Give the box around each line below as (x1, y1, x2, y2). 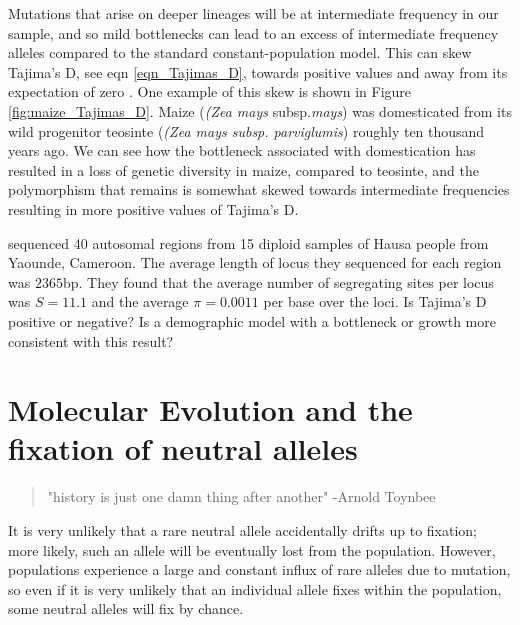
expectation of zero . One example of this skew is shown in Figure (8, 81, 412, 102)
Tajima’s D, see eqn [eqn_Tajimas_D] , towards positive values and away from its (8, 61, 508, 82)
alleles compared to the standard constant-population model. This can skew (8, 42, 472, 63)
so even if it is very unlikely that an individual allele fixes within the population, (8, 578, 502, 599)
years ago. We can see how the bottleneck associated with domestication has (8, 140, 476, 161)
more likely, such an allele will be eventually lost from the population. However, (8, 539, 496, 560)
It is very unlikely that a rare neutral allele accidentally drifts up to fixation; (8, 520, 477, 540)
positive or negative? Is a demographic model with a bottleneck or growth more (8, 310, 496, 331)
